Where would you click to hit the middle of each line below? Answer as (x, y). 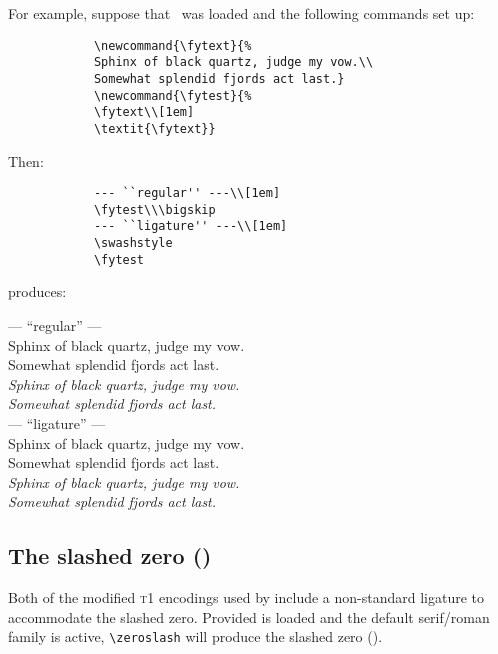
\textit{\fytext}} (154, 128)
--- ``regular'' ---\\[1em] (187, 193)
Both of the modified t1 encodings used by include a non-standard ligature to (246, 597)
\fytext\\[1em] (144, 112)
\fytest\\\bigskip (154, 209)
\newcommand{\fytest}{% (172, 95)
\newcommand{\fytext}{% (172, 45)
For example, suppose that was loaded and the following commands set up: (241, 13)
